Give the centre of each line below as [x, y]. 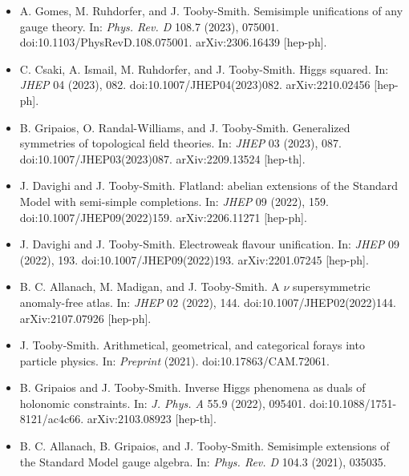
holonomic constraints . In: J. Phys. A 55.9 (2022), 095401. [163, 403]
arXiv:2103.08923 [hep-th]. [152, 419]
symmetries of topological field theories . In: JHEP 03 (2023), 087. [180, 143]
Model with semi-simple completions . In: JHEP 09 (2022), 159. [174, 201]
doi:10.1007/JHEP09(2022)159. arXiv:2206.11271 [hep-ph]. [163, 217]
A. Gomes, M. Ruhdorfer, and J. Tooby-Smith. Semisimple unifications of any [211, 10]
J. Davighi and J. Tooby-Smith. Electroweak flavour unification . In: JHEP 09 [210, 244]
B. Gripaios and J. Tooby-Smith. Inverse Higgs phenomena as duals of [192, 387]
